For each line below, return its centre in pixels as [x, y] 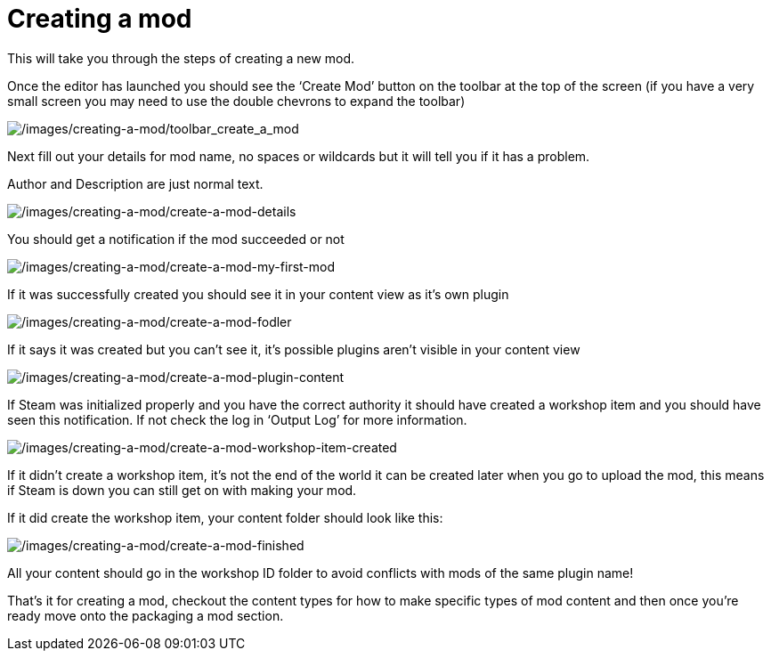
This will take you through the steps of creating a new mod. [181, 58]
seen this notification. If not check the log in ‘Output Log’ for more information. [237, 419]
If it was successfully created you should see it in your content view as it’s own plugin [258, 294]
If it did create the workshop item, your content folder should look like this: [225, 517]
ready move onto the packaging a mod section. [146, 615]
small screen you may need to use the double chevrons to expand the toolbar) [236, 101]
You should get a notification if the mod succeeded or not [176, 239]
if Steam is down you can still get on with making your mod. [182, 490]
